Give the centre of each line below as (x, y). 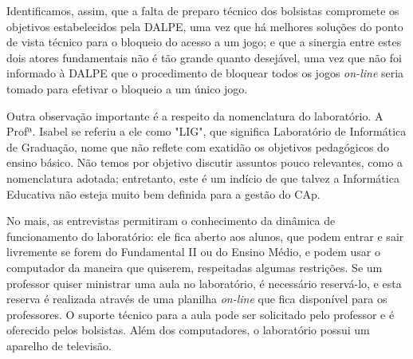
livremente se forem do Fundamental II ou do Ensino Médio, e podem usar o (193, 252)
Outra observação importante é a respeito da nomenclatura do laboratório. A (195, 115)
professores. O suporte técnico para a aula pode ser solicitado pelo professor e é (201, 314)
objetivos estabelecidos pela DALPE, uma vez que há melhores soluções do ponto (205, 26)
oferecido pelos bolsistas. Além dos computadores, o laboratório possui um (188, 330)
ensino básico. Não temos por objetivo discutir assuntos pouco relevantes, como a (205, 162)
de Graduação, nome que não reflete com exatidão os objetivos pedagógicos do (198, 146)
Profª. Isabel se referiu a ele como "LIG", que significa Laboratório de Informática (206, 131)
